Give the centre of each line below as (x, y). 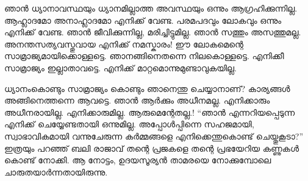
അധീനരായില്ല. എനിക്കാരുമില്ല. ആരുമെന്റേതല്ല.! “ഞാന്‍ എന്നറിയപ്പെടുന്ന (150, 112)
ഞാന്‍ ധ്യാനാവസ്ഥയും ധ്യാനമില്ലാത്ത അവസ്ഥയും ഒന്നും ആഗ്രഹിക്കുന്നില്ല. (151, 8)
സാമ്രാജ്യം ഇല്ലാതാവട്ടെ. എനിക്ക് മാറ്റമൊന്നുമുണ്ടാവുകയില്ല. (120, 67)
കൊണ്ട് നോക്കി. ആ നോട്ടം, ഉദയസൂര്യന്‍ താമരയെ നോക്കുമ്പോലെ (138, 160)
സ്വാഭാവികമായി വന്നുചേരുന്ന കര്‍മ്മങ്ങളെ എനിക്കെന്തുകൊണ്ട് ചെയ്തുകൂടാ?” (154, 136)
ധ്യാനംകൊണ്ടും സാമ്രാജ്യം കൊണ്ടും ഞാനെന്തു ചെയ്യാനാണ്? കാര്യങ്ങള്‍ (147, 88)
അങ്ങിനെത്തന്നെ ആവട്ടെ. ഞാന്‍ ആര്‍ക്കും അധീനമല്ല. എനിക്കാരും (137, 100)
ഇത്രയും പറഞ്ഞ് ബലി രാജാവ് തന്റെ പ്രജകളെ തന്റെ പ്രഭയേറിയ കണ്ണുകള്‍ (152, 148)
